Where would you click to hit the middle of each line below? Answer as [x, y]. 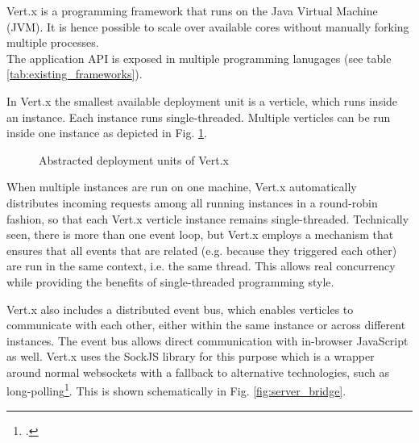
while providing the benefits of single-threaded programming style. [170, 281]
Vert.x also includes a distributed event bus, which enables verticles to [180, 309]
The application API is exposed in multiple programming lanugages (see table [199, 58]
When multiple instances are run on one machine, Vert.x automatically [182, 187]
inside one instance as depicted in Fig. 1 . [107, 133]
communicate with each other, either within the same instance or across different [206, 325]
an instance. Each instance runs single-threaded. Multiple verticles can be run [199, 117]
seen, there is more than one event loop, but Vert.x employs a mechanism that [200, 234]
